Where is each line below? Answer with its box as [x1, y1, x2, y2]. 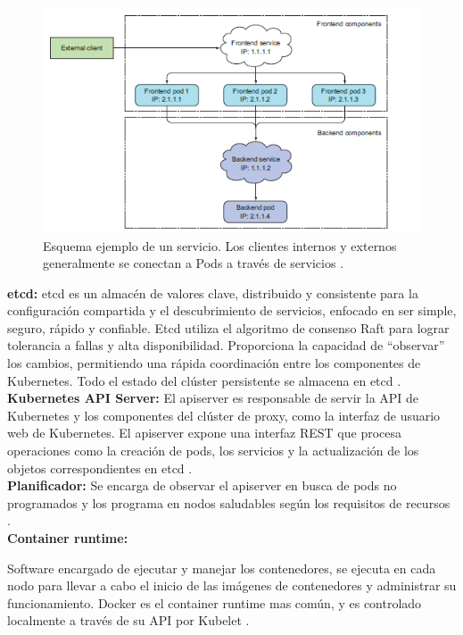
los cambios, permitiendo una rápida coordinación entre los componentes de [7, 354, 421, 372]
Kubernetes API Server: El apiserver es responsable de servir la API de [7, 389, 419, 407]
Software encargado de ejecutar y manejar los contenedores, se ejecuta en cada [7, 558, 436, 577]
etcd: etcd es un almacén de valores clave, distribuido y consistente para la [7, 283, 418, 302]
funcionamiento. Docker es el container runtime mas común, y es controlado [7, 593, 422, 612]
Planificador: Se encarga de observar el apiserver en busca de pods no [7, 476, 397, 495]
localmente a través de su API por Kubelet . [7, 611, 250, 630]
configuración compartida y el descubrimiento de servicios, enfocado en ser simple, [7, 301, 457, 320]
